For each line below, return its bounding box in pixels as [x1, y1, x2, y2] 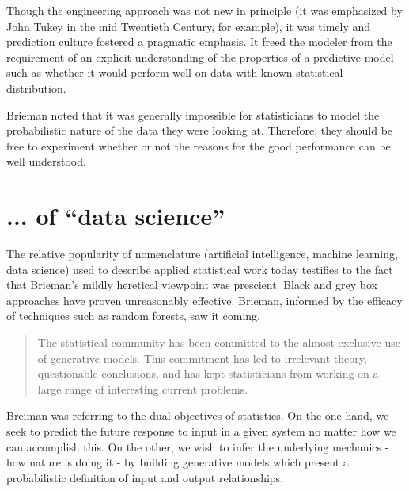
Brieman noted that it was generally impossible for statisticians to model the [6, 106, 380, 123]
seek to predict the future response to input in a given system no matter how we [6, 423, 396, 439]
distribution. [6, 79, 66, 96]
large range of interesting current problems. [37, 380, 248, 397]
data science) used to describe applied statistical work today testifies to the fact [6, 261, 393, 277]
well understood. [6, 153, 86, 169]
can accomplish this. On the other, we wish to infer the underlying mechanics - [6, 438, 389, 455]
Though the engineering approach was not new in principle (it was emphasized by [6, 2, 403, 18]
